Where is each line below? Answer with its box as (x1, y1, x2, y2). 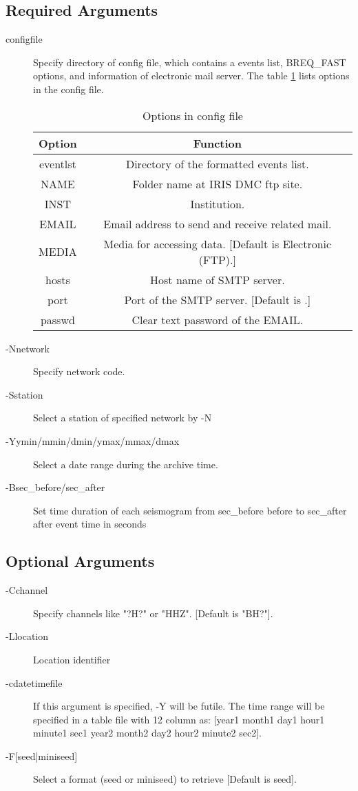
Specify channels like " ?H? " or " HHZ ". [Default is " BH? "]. (33, 605, 273, 620)
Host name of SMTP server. (150, 271, 285, 288)
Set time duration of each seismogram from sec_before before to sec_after (33, 503, 347, 517)
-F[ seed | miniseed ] (6, 748, 78, 763)
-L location (6, 629, 49, 643)
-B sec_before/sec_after (6, 480, 105, 494)
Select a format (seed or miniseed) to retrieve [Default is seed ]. (33, 772, 297, 786)
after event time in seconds (33, 517, 147, 531)
